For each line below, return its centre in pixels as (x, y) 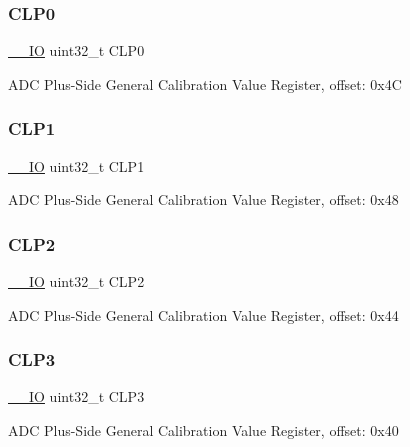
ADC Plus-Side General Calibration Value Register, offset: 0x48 (203, 199)
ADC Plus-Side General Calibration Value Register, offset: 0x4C (205, 83)
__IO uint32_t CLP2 (76, 281)
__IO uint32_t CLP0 (76, 50)
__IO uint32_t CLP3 (76, 396)
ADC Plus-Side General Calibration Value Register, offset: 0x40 (203, 430)
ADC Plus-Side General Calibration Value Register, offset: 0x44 (203, 314)
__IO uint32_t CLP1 (76, 165)
